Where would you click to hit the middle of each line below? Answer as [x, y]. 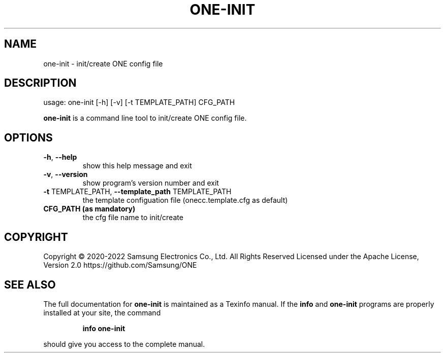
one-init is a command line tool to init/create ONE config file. [145, 118]
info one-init [104, 328]
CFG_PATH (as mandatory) [89, 209]
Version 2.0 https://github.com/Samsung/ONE [120, 265]
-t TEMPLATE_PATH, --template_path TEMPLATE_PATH [137, 192]
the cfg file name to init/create [133, 218]
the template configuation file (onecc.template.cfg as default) [185, 200]
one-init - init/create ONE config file [103, 63]
